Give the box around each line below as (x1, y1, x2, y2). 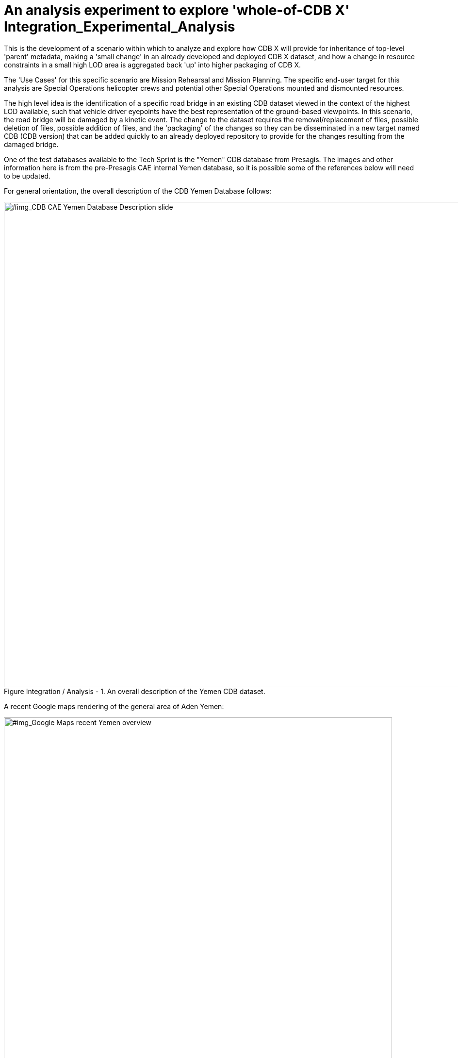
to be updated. (4, 171, 50, 180)
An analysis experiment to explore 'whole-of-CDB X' (4, 2, 350, 18)
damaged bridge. (4, 140, 59, 149)
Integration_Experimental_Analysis (4, 18, 235, 35)
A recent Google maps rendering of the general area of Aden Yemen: (4, 702, 224, 711)
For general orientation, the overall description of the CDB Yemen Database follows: (4, 186, 272, 195)
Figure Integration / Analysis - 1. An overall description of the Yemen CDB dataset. (4, 687, 265, 695)
